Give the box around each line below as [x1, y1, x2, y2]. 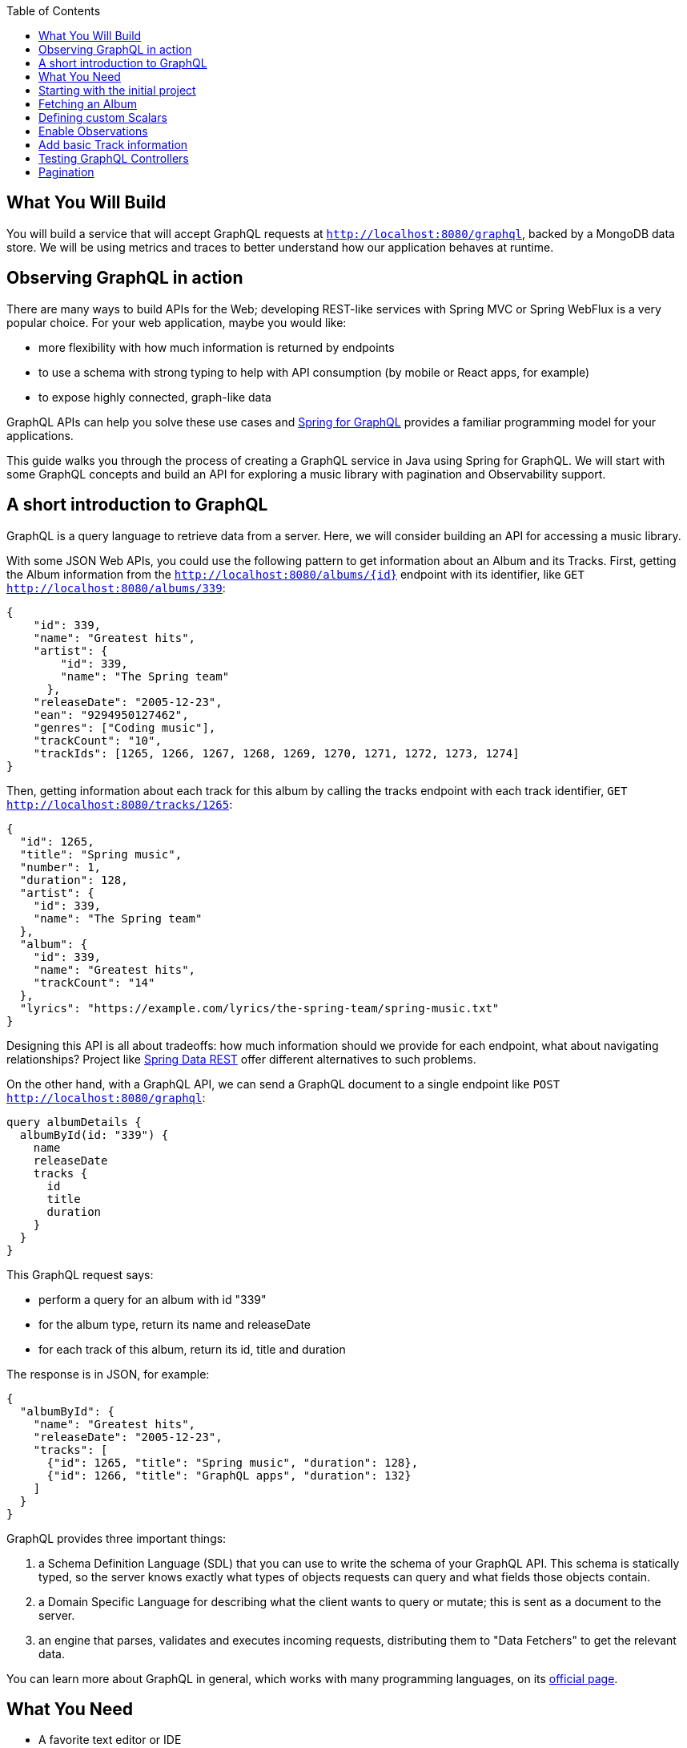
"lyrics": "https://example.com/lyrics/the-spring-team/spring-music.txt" [19, 1001, 500, 1015]
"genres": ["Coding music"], [33, 721, 216, 734]
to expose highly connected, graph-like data [38, 390, 271, 404]
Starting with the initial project [38, 83, 196, 97]
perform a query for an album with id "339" [38, 1292, 267, 1306]
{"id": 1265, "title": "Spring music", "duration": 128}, [46, 1455, 419, 1469]
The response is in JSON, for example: [6, 1367, 210, 1381]
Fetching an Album [38, 97, 138, 111]
